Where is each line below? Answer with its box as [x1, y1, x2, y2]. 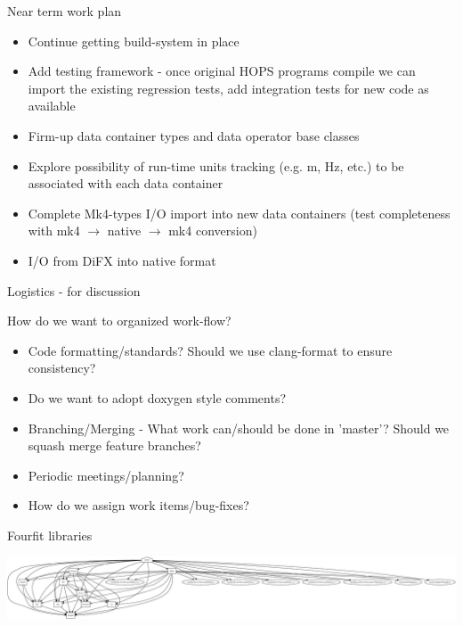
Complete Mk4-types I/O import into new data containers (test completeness [28, 203, 451, 222]
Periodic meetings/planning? [28, 465, 184, 484]
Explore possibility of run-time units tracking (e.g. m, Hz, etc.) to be [28, 156, 404, 175]
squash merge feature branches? [28, 436, 201, 455]
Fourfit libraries [7, 525, 93, 544]
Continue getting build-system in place [28, 31, 240, 50]
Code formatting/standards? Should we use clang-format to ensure [28, 341, 393, 359]
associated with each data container [28, 174, 223, 193]
